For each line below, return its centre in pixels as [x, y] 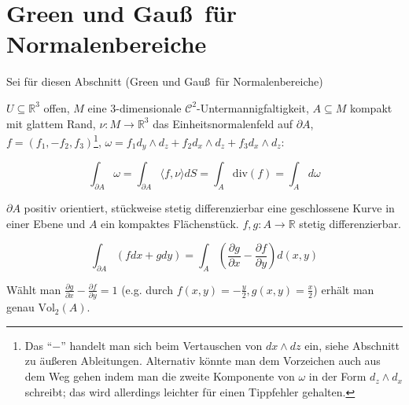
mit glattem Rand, [51, 123]
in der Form [337, 376]
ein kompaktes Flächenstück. [170, 223]
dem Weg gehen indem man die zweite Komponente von [160, 376]
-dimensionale [149, 107]
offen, [57, 107]
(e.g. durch [147, 289]
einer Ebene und [46, 223]
